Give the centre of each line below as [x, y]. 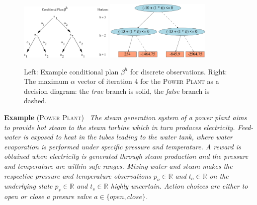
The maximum [46, 81]
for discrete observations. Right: [178, 71]
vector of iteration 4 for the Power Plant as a [148, 81]
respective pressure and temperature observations [78, 175]
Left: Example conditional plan [71, 71]
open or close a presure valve [48, 196]
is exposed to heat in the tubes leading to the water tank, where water [128, 137]
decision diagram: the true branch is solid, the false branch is [117, 91]
